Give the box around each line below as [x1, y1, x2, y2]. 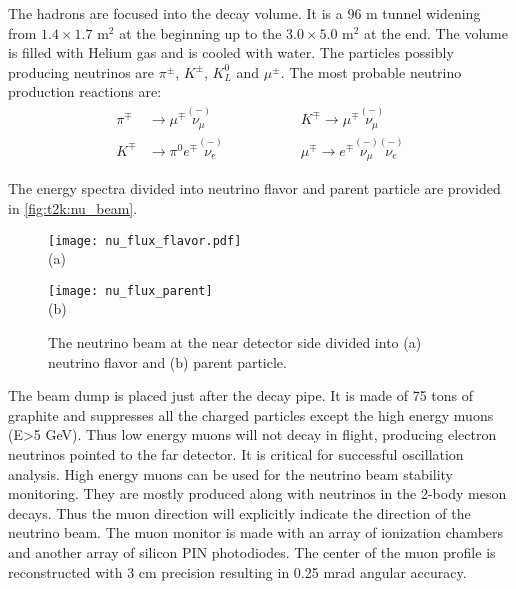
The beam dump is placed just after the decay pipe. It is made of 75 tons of [8, 385, 474, 406]
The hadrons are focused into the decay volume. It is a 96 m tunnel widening [8, 3, 481, 23]
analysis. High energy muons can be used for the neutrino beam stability [8, 463, 454, 484]
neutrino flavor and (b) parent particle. [48, 351, 287, 372]
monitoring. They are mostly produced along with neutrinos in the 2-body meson [8, 483, 507, 504]
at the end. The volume [364, 22, 508, 43]
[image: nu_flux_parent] [48, 283, 213, 298]
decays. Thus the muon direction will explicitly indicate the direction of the [8, 502, 471, 523]
